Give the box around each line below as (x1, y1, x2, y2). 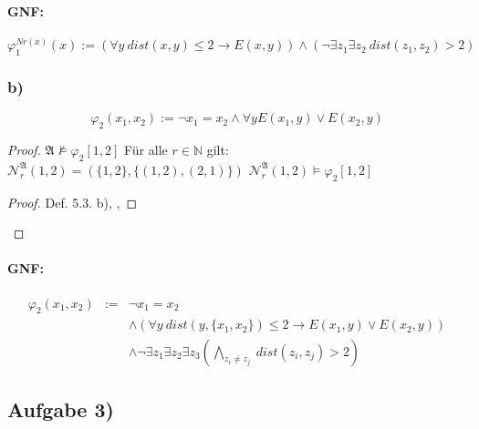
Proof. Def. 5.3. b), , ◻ (7, 192, 138, 211)
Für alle (124, 140, 168, 159)
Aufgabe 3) (7, 394, 114, 423)
